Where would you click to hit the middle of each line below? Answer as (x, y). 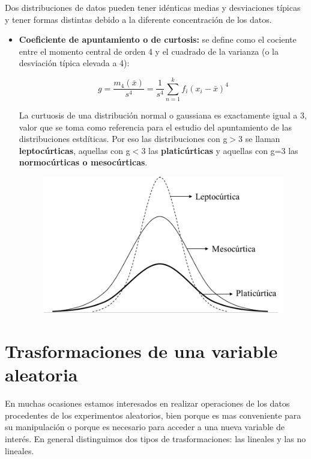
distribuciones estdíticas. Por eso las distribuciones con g (123, 139)
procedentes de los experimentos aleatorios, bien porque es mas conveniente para (153, 415)
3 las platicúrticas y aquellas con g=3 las (220, 150)
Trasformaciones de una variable (141, 351)
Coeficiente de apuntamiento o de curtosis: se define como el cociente (158, 39)
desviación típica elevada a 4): (74, 63)
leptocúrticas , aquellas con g (74, 150)
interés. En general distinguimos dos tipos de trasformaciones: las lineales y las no (155, 438)
